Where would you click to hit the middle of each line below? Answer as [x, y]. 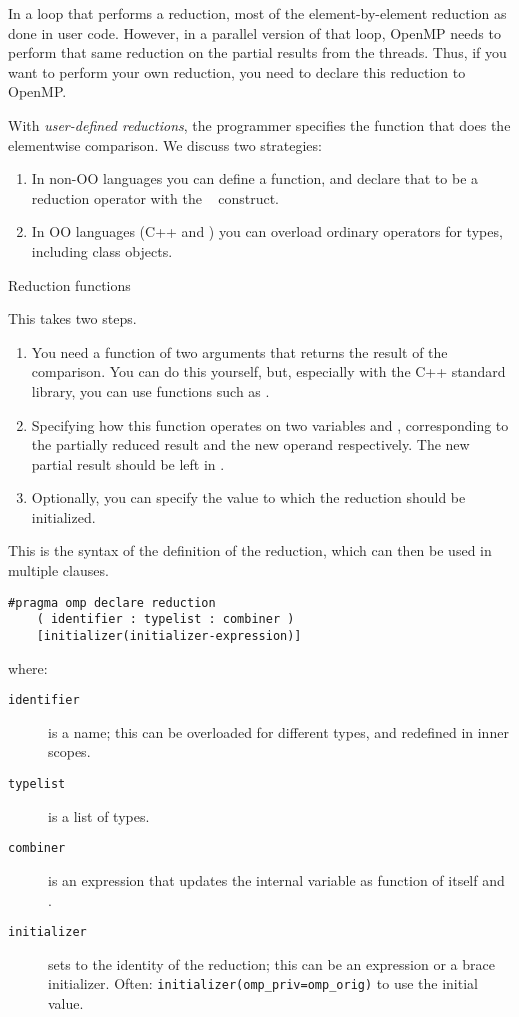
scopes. [69, 751]
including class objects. [102, 250]
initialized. [63, 516]
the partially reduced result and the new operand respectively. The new [250, 444]
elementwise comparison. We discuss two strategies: [165, 144]
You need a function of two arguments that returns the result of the [239, 351]
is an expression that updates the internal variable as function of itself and [276, 879]
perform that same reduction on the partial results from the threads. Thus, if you [257, 52]
